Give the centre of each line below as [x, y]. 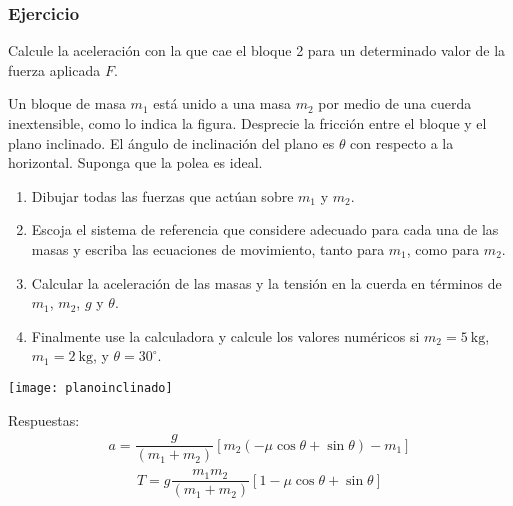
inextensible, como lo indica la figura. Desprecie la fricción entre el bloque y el [247, 123]
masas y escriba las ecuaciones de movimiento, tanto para [208, 248]
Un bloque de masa [67, 103]
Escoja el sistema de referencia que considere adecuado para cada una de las [265, 229]
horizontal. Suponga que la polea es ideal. [135, 162]
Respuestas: [44, 419]
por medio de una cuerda [395, 103]
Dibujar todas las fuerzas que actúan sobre [162, 195]
